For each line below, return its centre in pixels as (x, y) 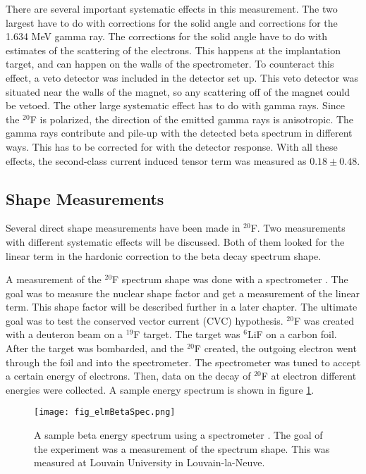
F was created (324, 320)
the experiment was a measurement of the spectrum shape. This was (182, 448)
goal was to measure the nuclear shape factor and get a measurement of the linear (183, 293)
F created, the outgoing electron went (275, 348)
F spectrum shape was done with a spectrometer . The (230, 279)
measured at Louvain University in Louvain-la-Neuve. (150, 462)
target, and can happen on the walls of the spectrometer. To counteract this (170, 64)
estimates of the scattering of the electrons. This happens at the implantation (173, 50)
